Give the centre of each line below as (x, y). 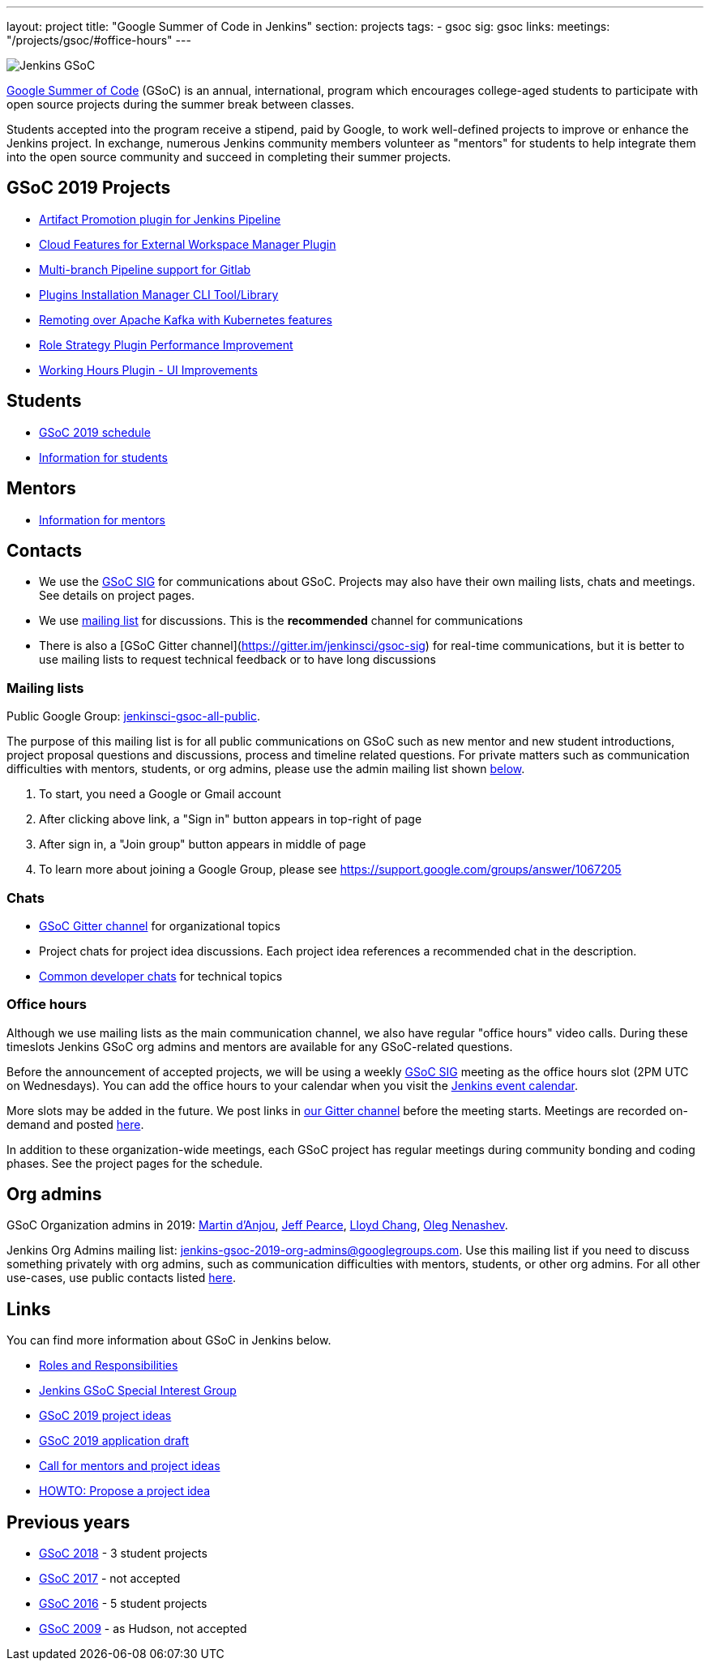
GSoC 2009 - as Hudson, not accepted (143, 1629)
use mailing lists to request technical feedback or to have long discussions (237, 660)
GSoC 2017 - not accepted (110, 1579)
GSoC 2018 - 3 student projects (123, 1554)
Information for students (103, 457)
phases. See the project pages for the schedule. (135, 1163)
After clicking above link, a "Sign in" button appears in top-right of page (231, 819)
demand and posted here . (75, 1124)
